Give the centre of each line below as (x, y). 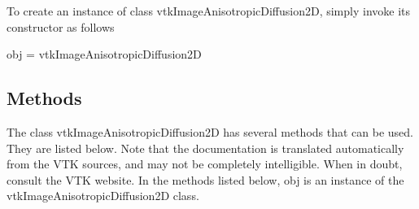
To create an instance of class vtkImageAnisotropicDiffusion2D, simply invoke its (209, 11)
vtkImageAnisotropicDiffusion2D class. (103, 196)
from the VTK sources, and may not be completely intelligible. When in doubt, (205, 164)
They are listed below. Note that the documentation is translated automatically (205, 148)
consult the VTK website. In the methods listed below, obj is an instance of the (205, 179)
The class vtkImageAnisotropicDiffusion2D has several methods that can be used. (210, 131)
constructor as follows (61, 26)
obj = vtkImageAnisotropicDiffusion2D (104, 54)
